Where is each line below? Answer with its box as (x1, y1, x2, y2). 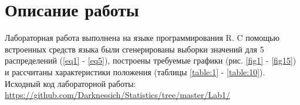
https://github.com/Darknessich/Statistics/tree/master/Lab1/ (5, 89, 231, 101)
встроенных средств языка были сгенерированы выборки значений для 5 (5, 43, 264, 55)
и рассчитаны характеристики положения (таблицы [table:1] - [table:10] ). (5, 65, 265, 78)
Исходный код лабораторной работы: (5, 77, 136, 89)
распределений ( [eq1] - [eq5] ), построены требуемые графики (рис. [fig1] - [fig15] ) (5, 54, 296, 66)
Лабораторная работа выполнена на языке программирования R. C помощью (5, 32, 279, 44)
